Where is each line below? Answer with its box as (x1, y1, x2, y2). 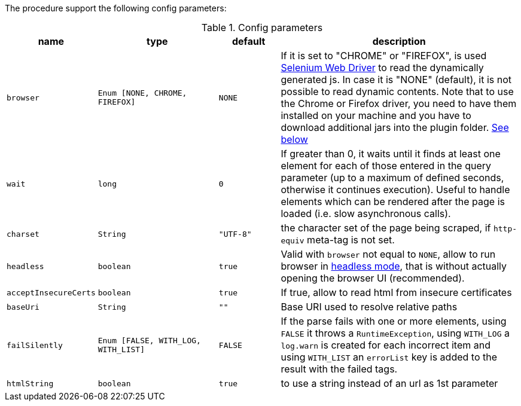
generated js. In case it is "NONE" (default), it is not (281, 74, 512, 86)
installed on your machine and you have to (281, 109, 471, 121)
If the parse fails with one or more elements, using (281, 315, 507, 327)
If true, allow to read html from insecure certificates (281, 286, 512, 298)
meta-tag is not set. (307, 234, 395, 246)
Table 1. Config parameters (201, 22, 323, 33)
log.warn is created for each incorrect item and (281, 339, 490, 351)
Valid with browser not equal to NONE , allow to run (281, 248, 496, 260)
